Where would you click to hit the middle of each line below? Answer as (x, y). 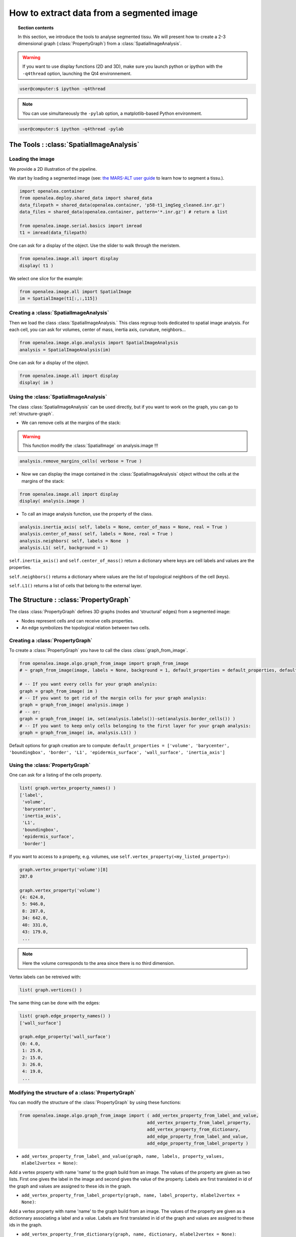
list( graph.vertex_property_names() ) (68, 788)
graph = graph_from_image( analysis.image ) (74, 705)
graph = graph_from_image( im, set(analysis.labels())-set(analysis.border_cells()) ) (128, 719)
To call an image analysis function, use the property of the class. (87, 514)
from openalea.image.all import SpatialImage (75, 291)
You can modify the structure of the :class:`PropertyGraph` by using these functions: (95, 1102)
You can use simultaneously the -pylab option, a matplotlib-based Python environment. (112, 113)
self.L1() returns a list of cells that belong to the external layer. (76, 586)
